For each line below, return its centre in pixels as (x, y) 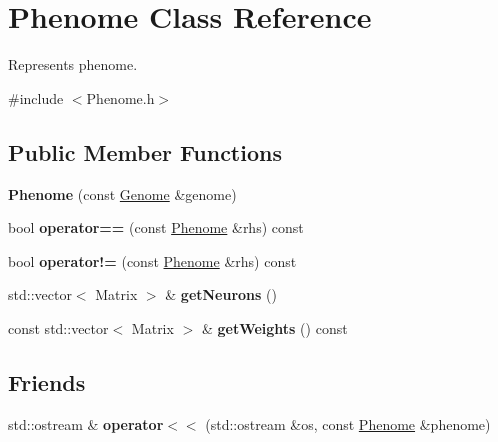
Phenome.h (120, 97)
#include (36, 97)
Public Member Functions (145, 151)
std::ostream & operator (86, 423)
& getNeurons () (221, 294)
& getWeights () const (274, 327)
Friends (47, 381)
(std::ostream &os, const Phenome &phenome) (348, 423)
